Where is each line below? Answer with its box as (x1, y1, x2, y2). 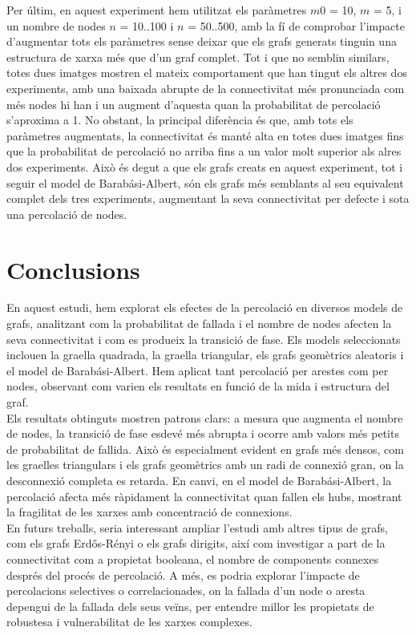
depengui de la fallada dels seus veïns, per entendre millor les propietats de (6, 597, 374, 614)
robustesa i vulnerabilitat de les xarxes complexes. (6, 613, 252, 630)
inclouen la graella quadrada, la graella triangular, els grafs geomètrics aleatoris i (6, 346, 404, 363)
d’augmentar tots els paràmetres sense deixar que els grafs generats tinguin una (6, 33, 397, 50)
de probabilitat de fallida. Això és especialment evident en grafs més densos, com (6, 440, 404, 457)
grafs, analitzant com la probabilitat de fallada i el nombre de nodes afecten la (6, 315, 392, 332)
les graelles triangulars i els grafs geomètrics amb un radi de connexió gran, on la (6, 456, 404, 473)
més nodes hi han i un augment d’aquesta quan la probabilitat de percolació (6, 95, 381, 112)
